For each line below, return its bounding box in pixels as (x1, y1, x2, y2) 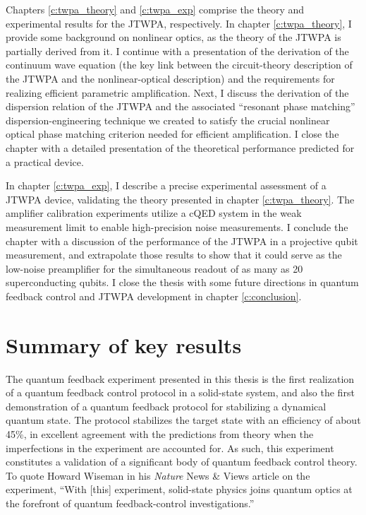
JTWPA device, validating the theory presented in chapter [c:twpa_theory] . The (6, 191, 355, 206)
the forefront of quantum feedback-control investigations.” (6, 495, 255, 510)
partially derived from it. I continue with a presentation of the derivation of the (6, 43, 349, 58)
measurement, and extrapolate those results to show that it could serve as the (6, 247, 342, 262)
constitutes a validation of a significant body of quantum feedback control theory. (6, 454, 358, 469)
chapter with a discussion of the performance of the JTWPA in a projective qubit (6, 233, 358, 248)
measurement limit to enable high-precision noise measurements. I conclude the (6, 219, 348, 234)
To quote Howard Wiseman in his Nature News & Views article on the (6, 468, 310, 483)
